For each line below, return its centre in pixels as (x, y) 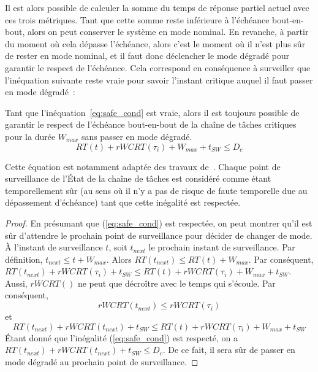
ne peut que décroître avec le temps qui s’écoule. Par (176, 283)
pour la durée (30, 136)
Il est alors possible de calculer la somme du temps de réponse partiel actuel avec (157, 7)
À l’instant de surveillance (54, 247)
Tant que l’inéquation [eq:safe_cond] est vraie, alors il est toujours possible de (152, 112)
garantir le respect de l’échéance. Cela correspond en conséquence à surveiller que (158, 67)
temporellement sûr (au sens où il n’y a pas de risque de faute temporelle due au (156, 190)
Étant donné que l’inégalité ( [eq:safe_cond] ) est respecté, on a (122, 337)
